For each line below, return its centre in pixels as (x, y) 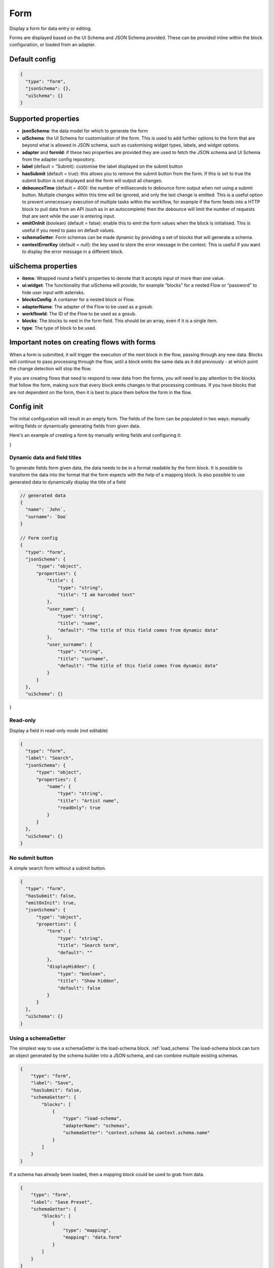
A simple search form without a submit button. (58, 868)
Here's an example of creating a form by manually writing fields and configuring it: (95, 435)
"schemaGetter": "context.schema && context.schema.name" (136, 1133)
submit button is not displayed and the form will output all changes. (92, 181)
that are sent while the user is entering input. (69, 216)
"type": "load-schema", (92, 1119)
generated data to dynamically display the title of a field (67, 482)
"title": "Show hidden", (88, 981)
